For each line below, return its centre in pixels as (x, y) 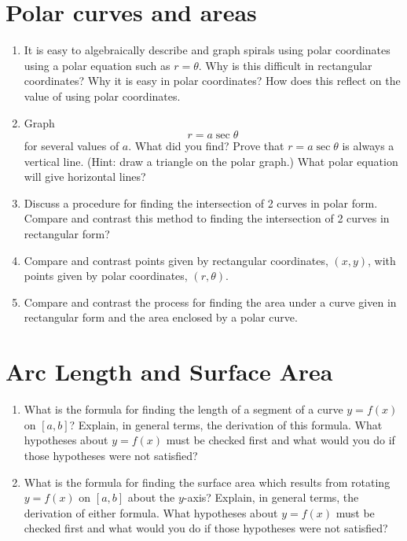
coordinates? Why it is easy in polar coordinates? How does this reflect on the (212, 81)
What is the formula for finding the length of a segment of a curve (183, 409)
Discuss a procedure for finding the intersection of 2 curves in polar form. (201, 202)
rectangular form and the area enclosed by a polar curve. (161, 317)
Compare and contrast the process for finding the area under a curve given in (210, 302)
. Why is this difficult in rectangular (285, 65)
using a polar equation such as (97, 65)
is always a (368, 146)
